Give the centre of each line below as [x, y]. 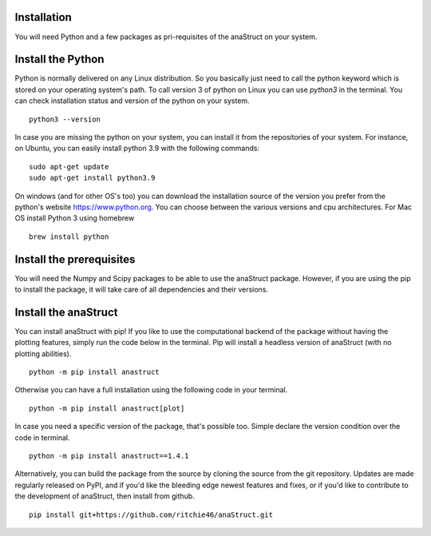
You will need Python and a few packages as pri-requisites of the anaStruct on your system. [166, 37]
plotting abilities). [43, 353]
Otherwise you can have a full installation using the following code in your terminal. [151, 390]
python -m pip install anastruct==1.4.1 [109, 456]
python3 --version [65, 119]
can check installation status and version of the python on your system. [132, 101]
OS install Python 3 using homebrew [75, 218]
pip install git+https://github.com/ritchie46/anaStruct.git [151, 514]
